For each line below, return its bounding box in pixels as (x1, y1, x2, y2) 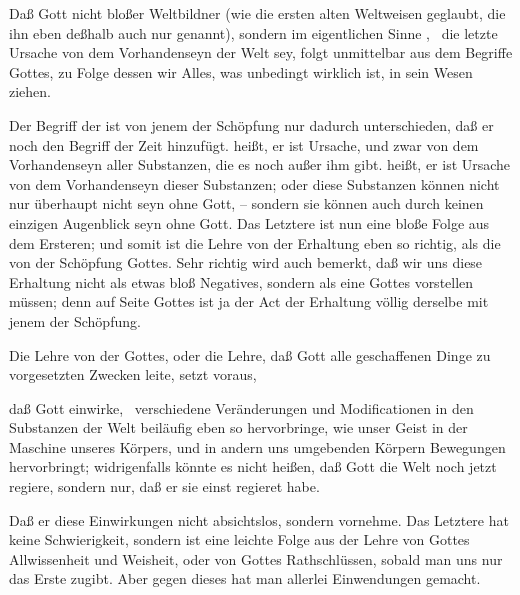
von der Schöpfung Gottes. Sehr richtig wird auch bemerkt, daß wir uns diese (9, 252, 483, 273)
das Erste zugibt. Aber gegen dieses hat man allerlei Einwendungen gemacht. (9, 568, 481, 589)
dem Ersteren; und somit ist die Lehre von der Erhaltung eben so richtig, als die (9, 232, 501, 253)
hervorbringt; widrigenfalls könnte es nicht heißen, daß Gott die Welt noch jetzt (9, 456, 497, 477)
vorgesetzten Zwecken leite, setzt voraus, (9, 364, 257, 385)
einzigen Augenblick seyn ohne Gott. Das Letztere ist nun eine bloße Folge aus (9, 212, 490, 233)
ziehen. (9, 81, 51, 102)
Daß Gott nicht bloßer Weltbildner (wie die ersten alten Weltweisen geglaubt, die (9, 3, 506, 23)
